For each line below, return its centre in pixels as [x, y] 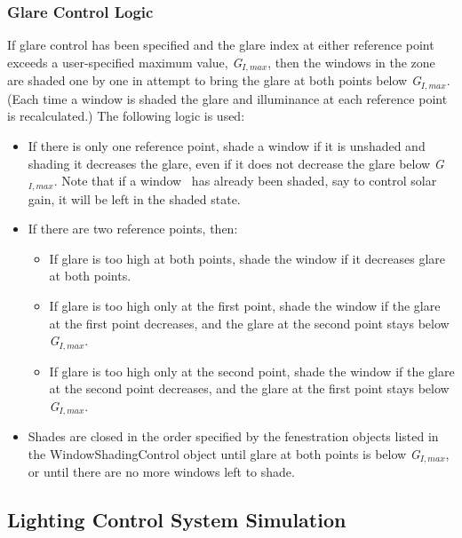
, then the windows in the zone [351, 62]
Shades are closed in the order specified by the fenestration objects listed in [233, 436]
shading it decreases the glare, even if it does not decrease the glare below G [236, 163]
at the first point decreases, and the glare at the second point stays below [249, 323]
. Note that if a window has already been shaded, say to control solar [245, 181]
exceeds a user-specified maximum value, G [125, 62]
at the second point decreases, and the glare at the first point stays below [249, 388]
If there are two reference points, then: [133, 229]
